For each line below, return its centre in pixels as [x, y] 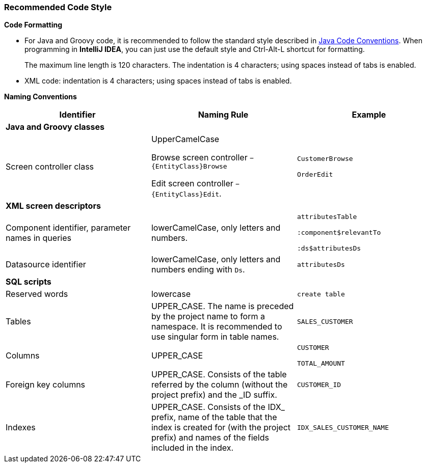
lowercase [171, 294]
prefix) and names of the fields [210, 438]
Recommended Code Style [58, 7]
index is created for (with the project [221, 428]
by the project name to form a [208, 317]
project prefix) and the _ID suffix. [214, 395]
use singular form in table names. [215, 337]
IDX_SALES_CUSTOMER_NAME [343, 427]
